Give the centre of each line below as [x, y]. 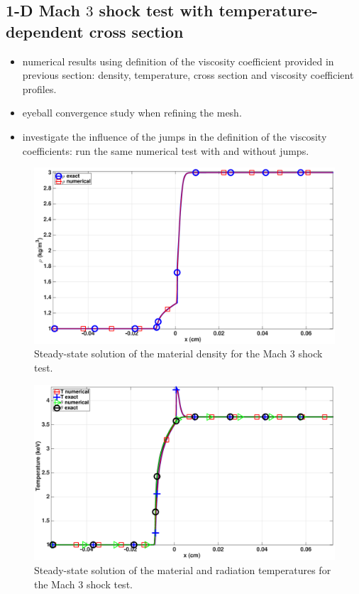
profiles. [39, 88]
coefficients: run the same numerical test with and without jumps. [166, 150]
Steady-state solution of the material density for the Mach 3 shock [178, 353]
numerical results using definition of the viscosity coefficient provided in [178, 61]
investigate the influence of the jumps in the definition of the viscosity [175, 136]
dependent [45, 31]
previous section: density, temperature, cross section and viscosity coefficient [188, 75]
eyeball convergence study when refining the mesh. [132, 113]
